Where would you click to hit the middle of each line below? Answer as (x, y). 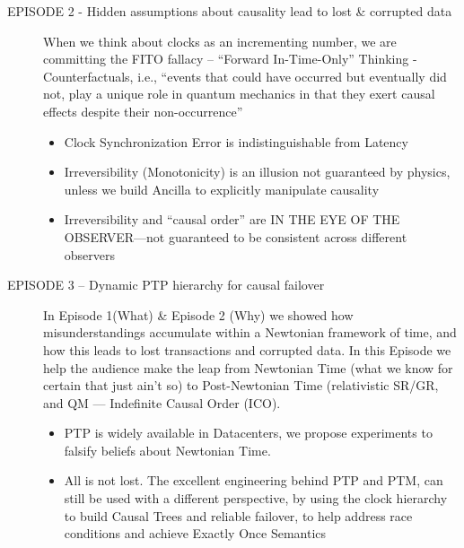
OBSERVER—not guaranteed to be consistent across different (236, 236)
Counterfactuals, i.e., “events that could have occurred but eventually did (245, 76)
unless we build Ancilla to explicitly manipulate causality (222, 189)
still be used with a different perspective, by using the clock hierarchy (256, 498)
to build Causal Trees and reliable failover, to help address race (238, 515)
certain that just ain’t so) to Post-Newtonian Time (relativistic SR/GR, (241, 385)
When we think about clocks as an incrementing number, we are (220, 41)
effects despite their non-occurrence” (143, 111)
